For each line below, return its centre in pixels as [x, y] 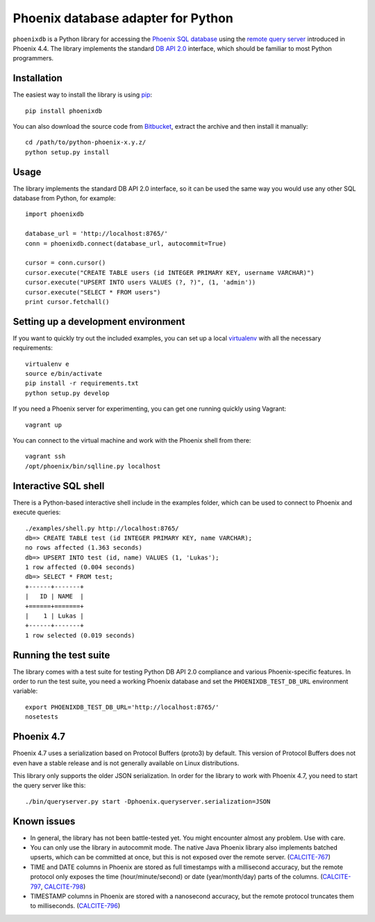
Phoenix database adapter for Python [123, 18]
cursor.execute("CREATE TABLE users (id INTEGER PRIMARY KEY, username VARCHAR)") [170, 272]
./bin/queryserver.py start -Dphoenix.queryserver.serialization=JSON [148, 801]
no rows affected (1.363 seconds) [84, 548]
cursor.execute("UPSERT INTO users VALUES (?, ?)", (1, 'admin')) [141, 283]
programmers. [33, 58]
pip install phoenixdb [64, 111]
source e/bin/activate [64, 374]
